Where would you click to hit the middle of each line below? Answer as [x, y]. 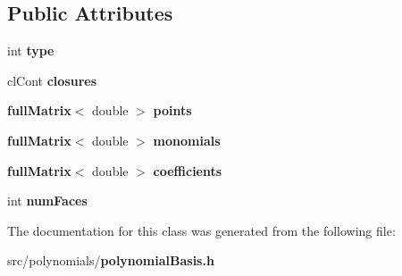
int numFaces [47, 201]
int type [31, 50]
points [172, 110]
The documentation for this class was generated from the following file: [201, 230]
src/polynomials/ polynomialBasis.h [111, 260]
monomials [187, 140]
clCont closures [52, 80]
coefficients [188, 170]
